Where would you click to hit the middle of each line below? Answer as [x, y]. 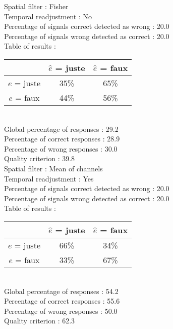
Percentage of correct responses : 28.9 [62, 139]
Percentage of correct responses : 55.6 [62, 301]
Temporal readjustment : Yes [49, 178]
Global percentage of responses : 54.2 [61, 291]
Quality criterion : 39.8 [40, 158]
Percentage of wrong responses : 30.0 [61, 148]
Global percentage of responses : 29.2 [61, 129]
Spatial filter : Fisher [36, 6]
